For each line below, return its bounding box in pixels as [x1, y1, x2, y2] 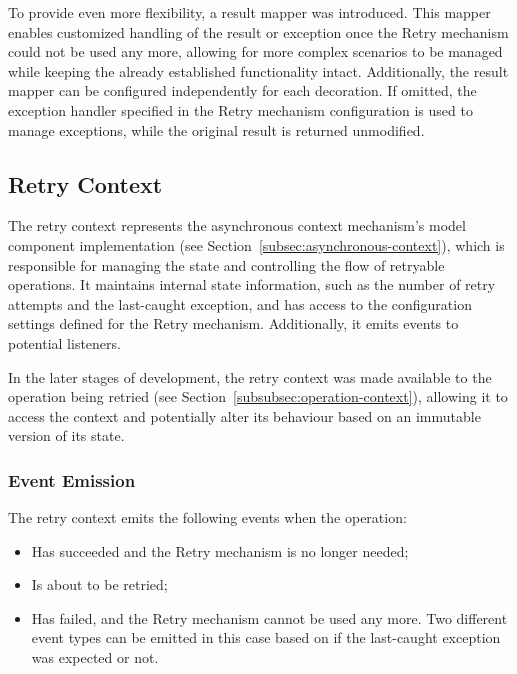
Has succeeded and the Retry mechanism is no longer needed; [31, 540, 409, 561]
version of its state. [8, 425, 125, 446]
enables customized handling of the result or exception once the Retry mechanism [8, 21, 509, 42]
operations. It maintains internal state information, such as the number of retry [8, 274, 496, 295]
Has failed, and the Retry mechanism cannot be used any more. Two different [31, 607, 508, 628]
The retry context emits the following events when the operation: [8, 507, 407, 528]
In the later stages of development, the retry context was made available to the [8, 366, 492, 387]
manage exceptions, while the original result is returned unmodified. [8, 119, 425, 140]
